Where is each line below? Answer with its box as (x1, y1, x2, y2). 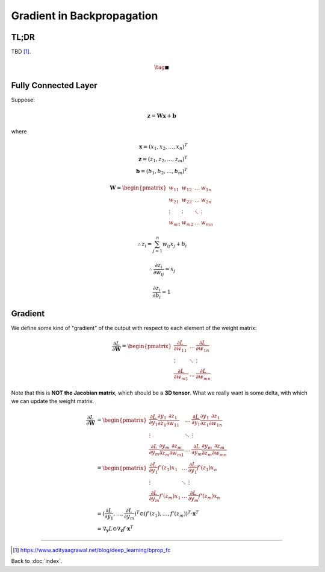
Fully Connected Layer (11, 80, 97, 91)
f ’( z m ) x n (198, 492, 220, 501)
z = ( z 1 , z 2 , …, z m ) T (138, 154, 188, 164)
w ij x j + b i (162, 241, 187, 249)
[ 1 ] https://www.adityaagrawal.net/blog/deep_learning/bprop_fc (13, 546, 171, 553)
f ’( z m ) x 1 (159, 492, 181, 501)
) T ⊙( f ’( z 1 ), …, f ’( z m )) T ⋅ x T (134, 509, 199, 518)
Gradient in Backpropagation (11, 9, 158, 22)
